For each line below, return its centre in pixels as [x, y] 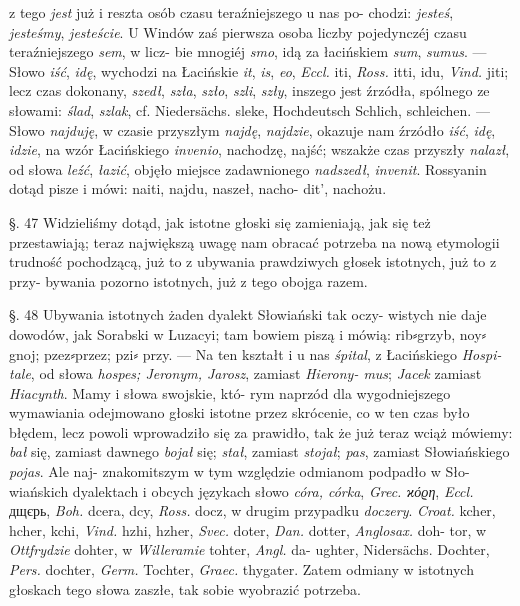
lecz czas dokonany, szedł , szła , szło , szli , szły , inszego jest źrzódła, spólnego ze [249, 90]
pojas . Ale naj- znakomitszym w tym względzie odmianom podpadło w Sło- [239, 471]
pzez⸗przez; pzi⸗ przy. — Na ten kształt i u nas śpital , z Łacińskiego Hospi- [273, 353]
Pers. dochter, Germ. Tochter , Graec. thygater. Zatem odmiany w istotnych [241, 569]
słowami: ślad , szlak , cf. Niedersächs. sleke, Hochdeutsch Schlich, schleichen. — [249, 109]
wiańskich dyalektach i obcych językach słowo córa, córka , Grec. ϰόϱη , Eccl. [241, 490]
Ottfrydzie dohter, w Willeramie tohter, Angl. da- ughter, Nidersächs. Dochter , [249, 549]
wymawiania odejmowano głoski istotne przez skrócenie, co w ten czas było [239, 412]
